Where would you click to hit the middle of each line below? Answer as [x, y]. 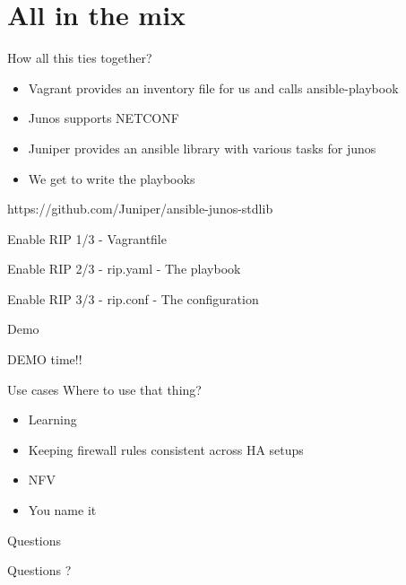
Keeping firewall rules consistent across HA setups [166, 449]
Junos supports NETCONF [104, 118]
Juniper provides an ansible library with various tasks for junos [202, 148]
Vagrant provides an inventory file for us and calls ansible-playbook [213, 87]
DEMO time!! [45, 359]
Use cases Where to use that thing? [104, 389]
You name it [62, 510]
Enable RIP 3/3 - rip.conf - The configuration [133, 298]
